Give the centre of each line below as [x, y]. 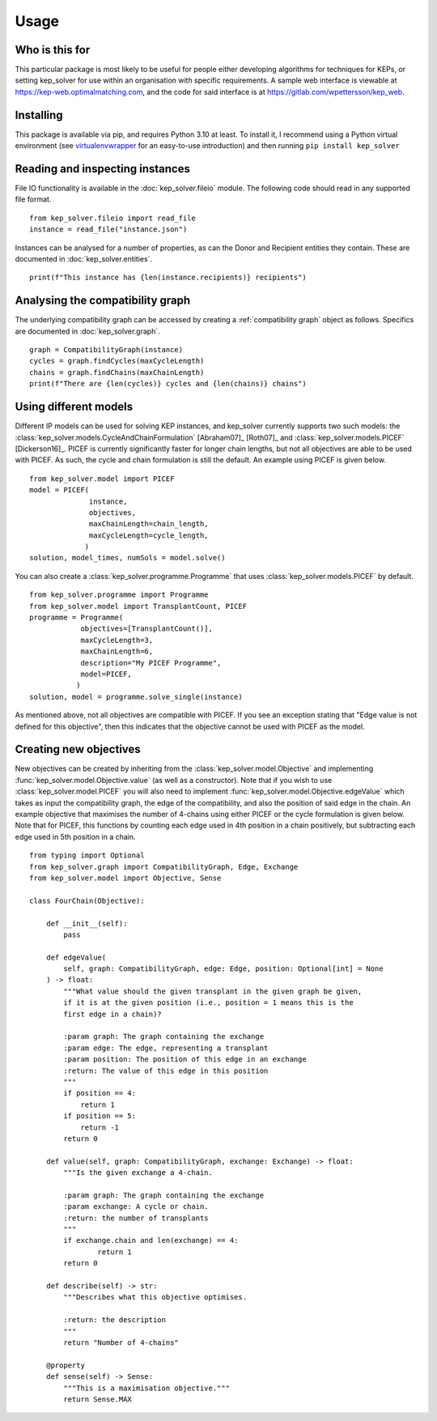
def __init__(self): [87, 923]
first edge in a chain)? [112, 1014]
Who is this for [53, 50]
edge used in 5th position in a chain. [76, 836]
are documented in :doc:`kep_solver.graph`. [88, 331]
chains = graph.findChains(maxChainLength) [117, 372]
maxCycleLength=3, [117, 640]
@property [65, 1365]
